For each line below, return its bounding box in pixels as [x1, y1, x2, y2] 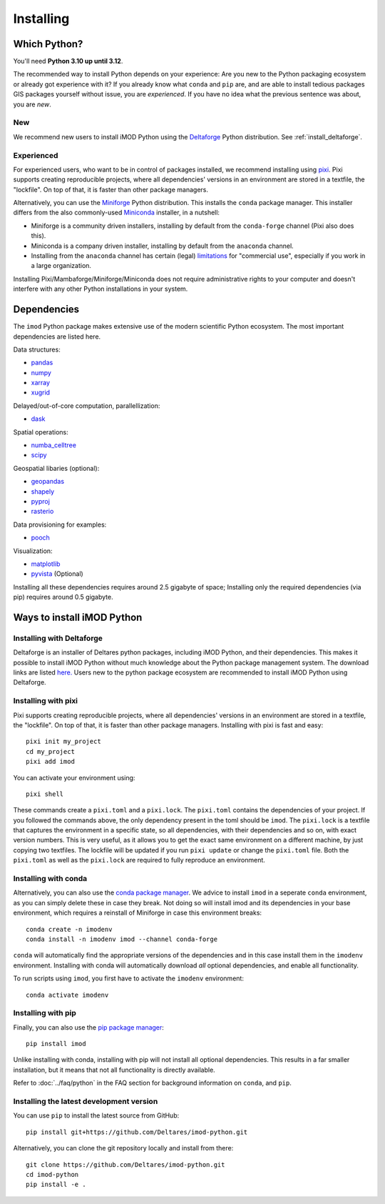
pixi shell [26, 790, 64, 798]
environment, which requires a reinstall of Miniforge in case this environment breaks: [13, 908, 262, 917]
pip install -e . [26, 1180, 86, 1189]
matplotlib [31, 559, 61, 568]
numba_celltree [31, 441, 76, 449]
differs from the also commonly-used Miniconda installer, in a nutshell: [13, 208, 220, 217]
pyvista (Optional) [31, 569, 83, 578]
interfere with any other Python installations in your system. [13, 284, 188, 293]
